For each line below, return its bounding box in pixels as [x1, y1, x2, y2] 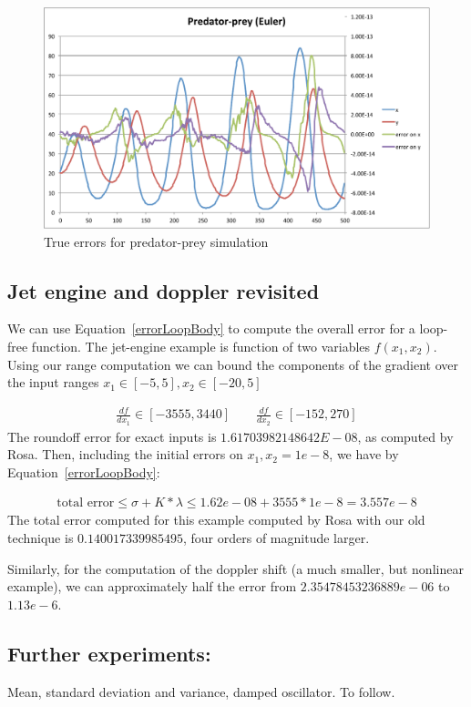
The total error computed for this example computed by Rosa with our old [7, 510, 425, 529]
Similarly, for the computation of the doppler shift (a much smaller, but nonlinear [7, 558, 464, 578]
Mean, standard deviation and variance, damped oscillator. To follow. [7, 681, 395, 701]
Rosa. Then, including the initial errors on [7, 445, 243, 464]
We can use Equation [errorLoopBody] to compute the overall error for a [7, 319, 415, 338]
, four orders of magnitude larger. [182, 528, 370, 547]
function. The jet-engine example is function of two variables [31, 337, 371, 356]
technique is [7, 528, 74, 547]
